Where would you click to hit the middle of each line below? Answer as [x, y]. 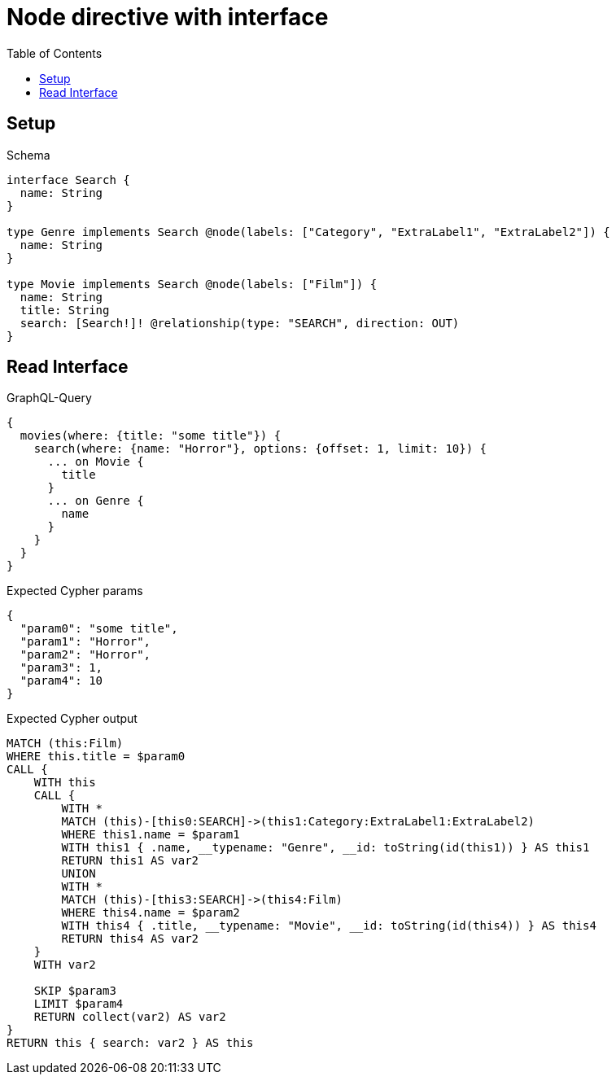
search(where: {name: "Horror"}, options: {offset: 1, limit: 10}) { [260, 449]
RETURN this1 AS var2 [130, 861]
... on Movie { [96, 462]
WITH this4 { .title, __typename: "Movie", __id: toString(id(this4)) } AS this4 [329, 926]
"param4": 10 [61, 681]
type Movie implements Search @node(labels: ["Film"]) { [192, 284]
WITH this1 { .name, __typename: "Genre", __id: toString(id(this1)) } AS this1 [325, 848]
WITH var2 [65, 965]
